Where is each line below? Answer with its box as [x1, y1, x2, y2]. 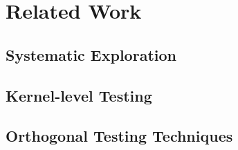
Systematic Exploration [6, 44, 176, 65]
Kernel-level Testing [6, 84, 152, 106]
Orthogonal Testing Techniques [6, 125, 233, 147]
